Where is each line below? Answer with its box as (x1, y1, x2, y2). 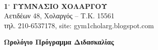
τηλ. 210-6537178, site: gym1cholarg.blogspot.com (4, 20, 154, 30)
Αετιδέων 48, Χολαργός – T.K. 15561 (4, 10, 115, 21)
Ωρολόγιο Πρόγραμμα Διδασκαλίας (4, 37, 114, 47)
